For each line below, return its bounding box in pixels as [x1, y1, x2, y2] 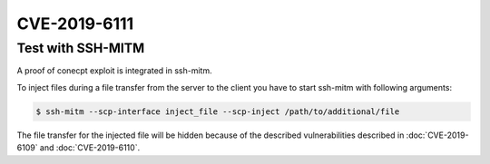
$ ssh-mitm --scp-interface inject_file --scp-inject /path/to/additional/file [35, 106, 400, 117]
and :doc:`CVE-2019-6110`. [39, 142, 141, 153]
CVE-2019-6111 [16, 14, 134, 34]
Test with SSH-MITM [16, 40, 145, 56]
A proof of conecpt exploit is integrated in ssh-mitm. [16, 65, 212, 76]
